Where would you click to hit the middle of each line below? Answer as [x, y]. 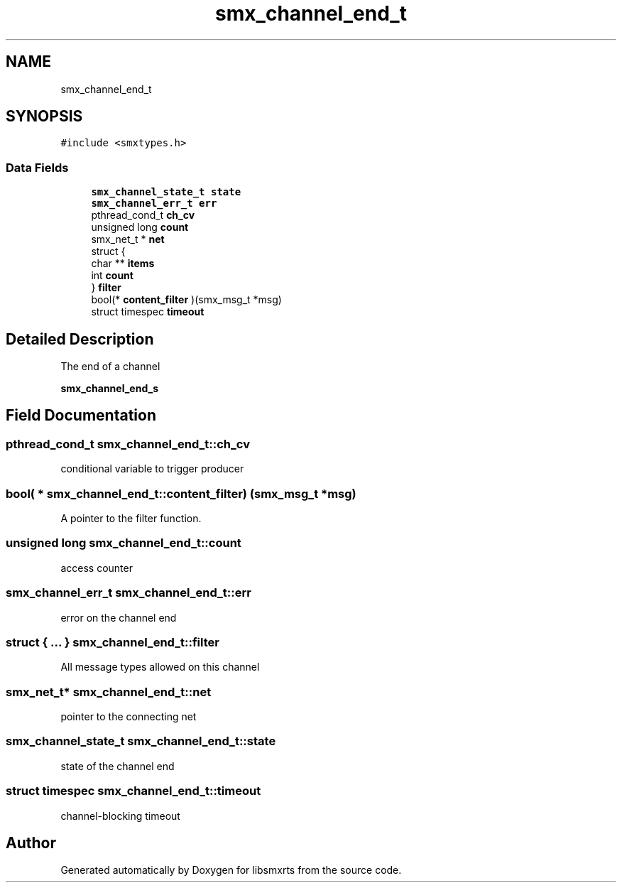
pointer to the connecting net [129, 716]
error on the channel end [119, 617]
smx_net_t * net [128, 239]
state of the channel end [118, 766]
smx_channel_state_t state [166, 192]
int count [112, 276]
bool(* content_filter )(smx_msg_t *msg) [186, 300]
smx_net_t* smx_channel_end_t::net [109, 692]
